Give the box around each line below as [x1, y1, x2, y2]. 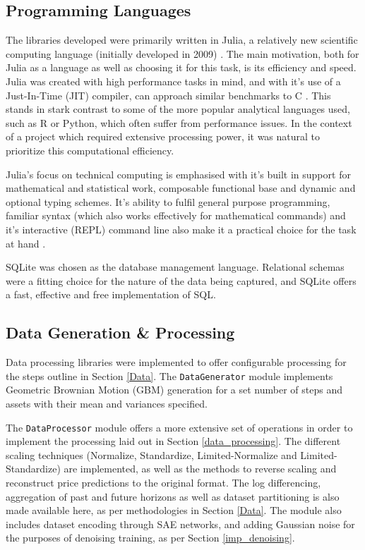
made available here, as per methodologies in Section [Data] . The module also [6, 503, 342, 518]
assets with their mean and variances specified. [6, 396, 208, 410]
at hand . [6, 236, 46, 250]
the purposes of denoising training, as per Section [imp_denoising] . [6, 530, 295, 545]
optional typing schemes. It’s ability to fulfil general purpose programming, [6, 194, 330, 209]
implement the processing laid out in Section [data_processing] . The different [6, 434, 341, 448]
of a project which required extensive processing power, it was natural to [6, 129, 321, 144]
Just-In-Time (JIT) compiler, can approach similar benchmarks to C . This [6, 87, 331, 102]
